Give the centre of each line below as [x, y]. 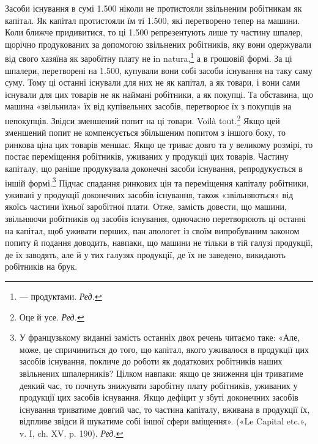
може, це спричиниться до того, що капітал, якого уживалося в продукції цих [164, 349]
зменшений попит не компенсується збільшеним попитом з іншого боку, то [146, 132]
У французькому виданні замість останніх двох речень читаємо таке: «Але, [160, 337]
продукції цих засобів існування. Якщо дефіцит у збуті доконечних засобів [159, 397]
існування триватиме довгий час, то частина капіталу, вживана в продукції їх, [165, 409]
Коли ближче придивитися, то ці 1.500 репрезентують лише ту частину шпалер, [154, 32]
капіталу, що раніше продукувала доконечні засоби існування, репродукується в [154, 168]
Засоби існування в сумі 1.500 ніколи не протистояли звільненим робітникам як [153, 8]
